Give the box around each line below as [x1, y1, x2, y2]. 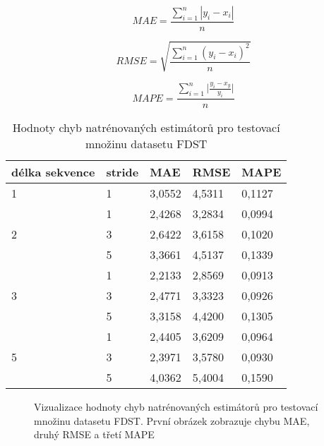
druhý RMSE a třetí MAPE [34, 427, 155, 442]
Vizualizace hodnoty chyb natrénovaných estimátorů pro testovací [34, 399, 318, 414]
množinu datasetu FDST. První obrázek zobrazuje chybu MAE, [34, 413, 310, 428]
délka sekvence [11, 164, 95, 181]
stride [106, 164, 139, 181]
